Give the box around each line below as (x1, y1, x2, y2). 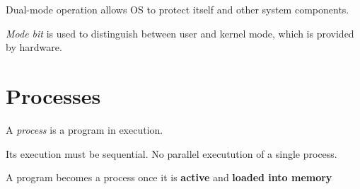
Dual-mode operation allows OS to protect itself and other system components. (6, 2, 349, 16)
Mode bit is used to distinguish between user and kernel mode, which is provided (6, 25, 354, 40)
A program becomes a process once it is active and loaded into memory (6, 170, 332, 185)
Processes (6, 81, 101, 110)
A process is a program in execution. (6, 122, 163, 137)
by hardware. (6, 40, 62, 55)
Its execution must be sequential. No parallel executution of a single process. (6, 146, 337, 161)
